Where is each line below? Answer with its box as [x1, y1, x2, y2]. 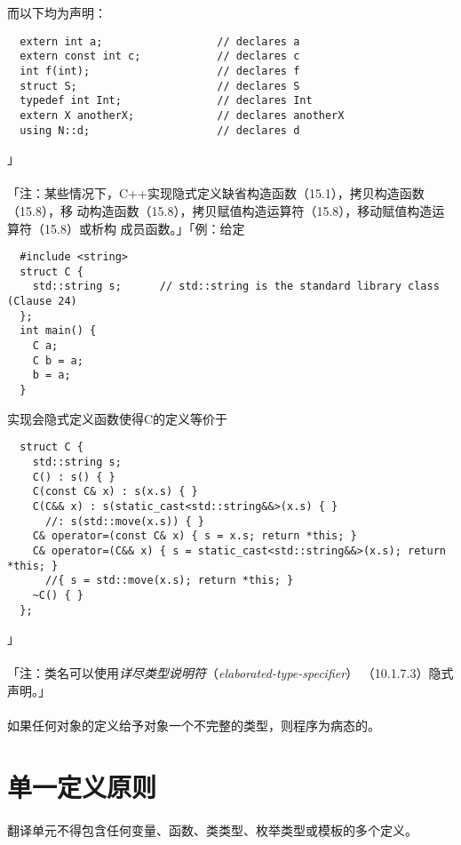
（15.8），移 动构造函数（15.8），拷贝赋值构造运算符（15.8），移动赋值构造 [7, 201, 433, 219]
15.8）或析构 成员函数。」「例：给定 [44, 219, 245, 237]
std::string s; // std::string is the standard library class [32, 280, 440, 293]
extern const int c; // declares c [20, 50, 300, 63]
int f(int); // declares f [20, 64, 300, 77]
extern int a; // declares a [20, 35, 300, 48]
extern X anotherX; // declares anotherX [20, 108, 345, 122]
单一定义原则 [7, 768, 157, 804]
